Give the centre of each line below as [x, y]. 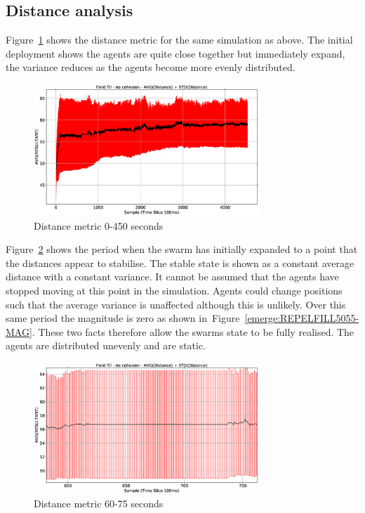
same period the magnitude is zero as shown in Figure [123, 318]
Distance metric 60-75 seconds [99, 504]
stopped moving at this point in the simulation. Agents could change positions [174, 290]
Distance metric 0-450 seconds [99, 225]
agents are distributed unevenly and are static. [106, 345]
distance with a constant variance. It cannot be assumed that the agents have [172, 277]
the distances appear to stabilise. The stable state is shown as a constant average [180, 262]
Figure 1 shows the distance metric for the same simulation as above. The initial [179, 40]
